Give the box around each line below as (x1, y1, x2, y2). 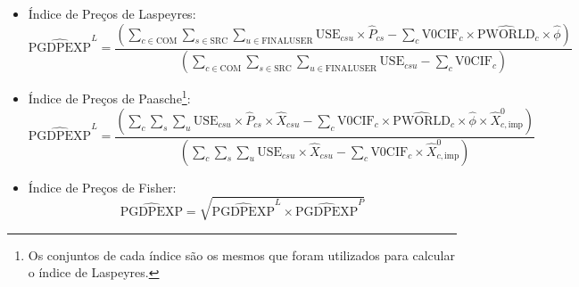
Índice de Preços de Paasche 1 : (28, 86, 191, 108)
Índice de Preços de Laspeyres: (28, 4, 196, 22)
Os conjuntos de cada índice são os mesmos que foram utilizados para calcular (28, 245, 455, 264)
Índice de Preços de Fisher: (28, 177, 177, 196)
